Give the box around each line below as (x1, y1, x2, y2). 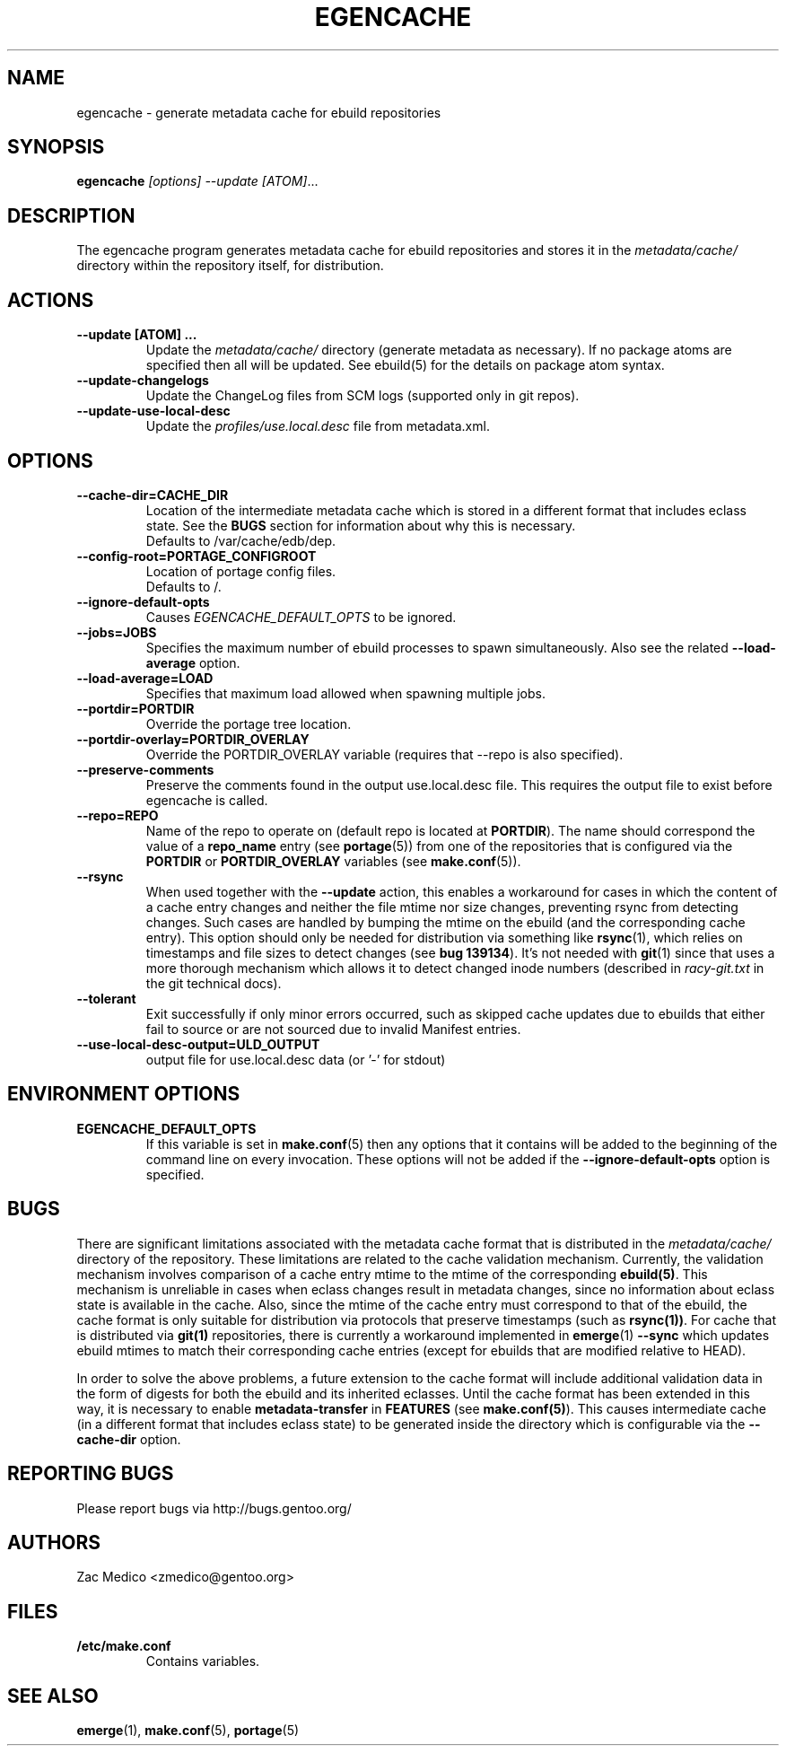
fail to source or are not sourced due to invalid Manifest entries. (145, 1021, 521, 1037)
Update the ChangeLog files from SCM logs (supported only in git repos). (145, 388, 580, 404)
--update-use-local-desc (76, 403, 231, 419)
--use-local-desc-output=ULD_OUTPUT (76, 1036, 320, 1052)
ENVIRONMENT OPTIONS (7, 1082, 240, 1106)
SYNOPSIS (7, 136, 105, 159)
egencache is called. (145, 792, 268, 808)
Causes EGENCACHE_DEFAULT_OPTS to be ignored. (145, 609, 457, 625)
